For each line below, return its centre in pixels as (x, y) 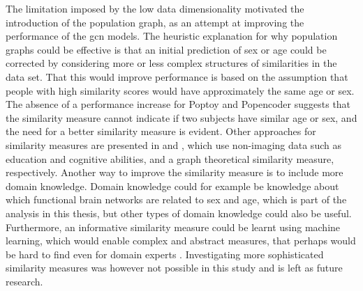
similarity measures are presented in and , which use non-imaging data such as (173, 144)
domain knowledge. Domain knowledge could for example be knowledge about (172, 186)
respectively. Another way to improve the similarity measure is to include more (175, 172)
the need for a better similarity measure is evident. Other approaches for (161, 131)
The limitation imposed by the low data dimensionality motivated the (155, 8)
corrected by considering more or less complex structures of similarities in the (171, 63)
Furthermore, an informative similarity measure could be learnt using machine (173, 227)
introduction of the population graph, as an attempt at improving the (155, 22)
